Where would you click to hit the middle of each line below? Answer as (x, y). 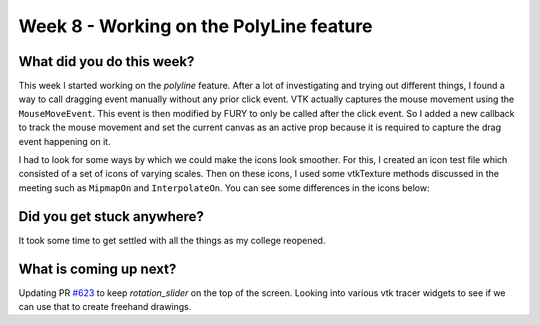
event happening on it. (64, 141)
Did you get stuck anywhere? (111, 216)
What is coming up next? (97, 268)
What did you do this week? (106, 61)
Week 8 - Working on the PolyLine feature (195, 26)
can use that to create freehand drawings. (105, 306)
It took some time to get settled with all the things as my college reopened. (172, 240)
